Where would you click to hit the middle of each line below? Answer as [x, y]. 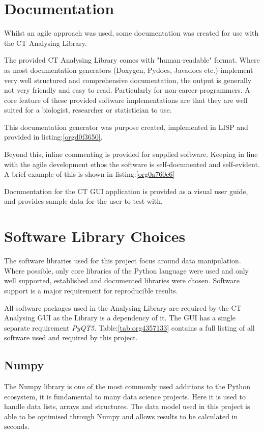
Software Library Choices [95, 236]
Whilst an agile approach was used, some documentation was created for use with [131, 33]
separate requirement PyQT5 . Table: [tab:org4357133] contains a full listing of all [129, 327]
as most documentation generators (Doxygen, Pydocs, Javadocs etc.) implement [129, 70]
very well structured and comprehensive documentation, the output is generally [128, 80]
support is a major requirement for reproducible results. [91, 290]
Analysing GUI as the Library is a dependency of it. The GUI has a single [120, 318]
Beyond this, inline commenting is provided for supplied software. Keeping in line [131, 154]
